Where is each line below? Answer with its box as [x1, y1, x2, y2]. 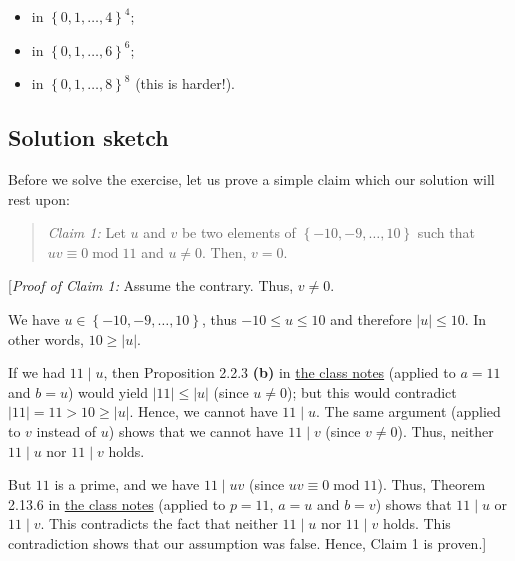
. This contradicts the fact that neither [40, 513, 278, 534]
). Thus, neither [397, 420, 494, 441]
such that [417, 222, 475, 243]
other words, [8, 328, 84, 349]
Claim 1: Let [47, 222, 126, 243]
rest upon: [8, 188, 70, 209]
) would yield [67, 381, 149, 402]
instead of [36, 420, 97, 441]
